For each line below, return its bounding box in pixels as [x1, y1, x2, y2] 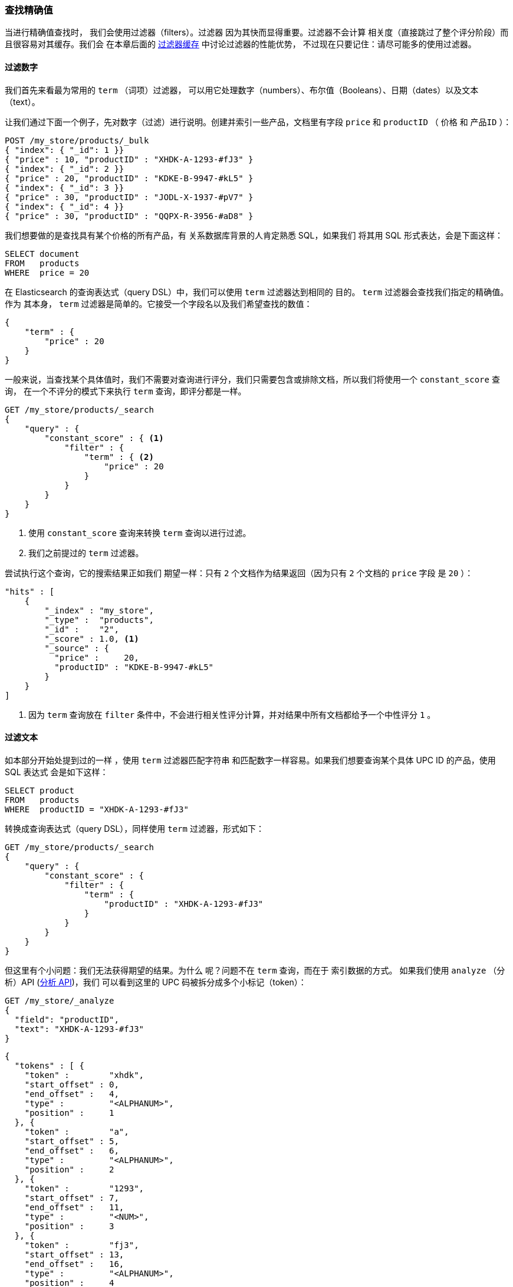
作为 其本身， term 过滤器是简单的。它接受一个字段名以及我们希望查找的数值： [5, 298, 313, 309]
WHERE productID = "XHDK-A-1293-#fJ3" [5, 804, 189, 814]
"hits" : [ [5, 586, 55, 596]
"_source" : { [44, 643, 110, 653]
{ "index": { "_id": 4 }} [5, 201, 124, 211]
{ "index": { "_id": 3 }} [5, 182, 124, 192]
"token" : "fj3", [24, 1240, 139, 1250]
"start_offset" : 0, [24, 1079, 119, 1089]
